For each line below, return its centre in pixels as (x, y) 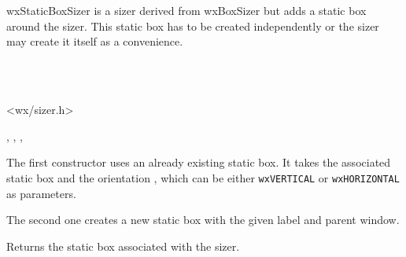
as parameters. (41, 193)
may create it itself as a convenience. (95, 41)
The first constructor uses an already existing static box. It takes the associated (199, 162)
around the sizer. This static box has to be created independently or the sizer (193, 26)
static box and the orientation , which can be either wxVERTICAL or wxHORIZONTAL (203, 177)
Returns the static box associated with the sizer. (123, 246)
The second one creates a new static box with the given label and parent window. (203, 220)
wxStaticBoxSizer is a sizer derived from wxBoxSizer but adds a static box (186, 11)
